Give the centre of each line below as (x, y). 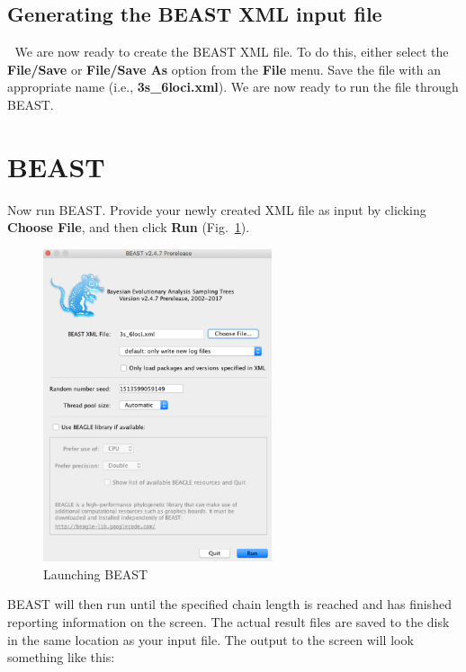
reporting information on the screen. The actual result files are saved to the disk (229, 621)
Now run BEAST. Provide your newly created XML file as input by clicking (217, 209)
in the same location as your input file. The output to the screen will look (211, 639)
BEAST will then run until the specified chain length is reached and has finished (229, 604)
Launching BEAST (96, 573)
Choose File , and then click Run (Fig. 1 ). (129, 227)
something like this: (61, 657)
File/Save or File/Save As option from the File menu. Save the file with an (224, 69)
